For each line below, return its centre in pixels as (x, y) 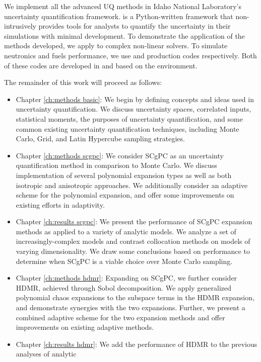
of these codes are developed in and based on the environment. (101, 65)
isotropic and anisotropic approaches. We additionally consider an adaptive (132, 185)
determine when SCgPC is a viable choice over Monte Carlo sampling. (124, 261)
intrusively (20, 26)
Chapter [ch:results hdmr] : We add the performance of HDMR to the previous (137, 344)
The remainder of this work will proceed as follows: (83, 82)
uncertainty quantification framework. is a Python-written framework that (119, 16)
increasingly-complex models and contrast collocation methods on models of (133, 241)
